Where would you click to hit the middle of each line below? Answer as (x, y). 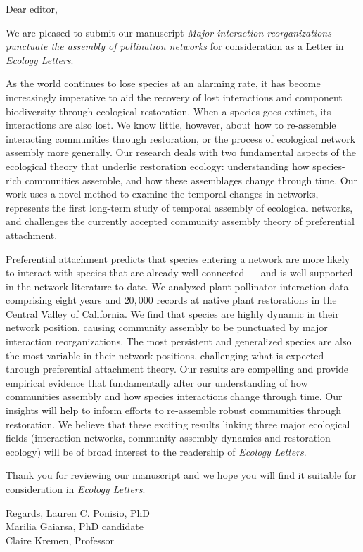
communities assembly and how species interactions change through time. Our (174, 396)
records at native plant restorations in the (247, 300)
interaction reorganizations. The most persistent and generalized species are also (179, 341)
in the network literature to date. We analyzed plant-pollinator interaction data (177, 286)
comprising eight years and (63, 300)
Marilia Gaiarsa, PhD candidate (75, 526)
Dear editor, (32, 8)
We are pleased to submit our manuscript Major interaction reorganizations (168, 32)
